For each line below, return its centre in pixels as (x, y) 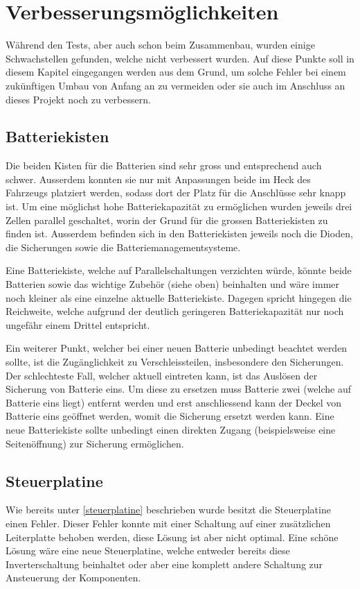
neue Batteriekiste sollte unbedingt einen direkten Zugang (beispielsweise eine (171, 429)
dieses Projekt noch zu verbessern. (78, 99)
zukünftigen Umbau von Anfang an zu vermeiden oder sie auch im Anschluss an (175, 85)
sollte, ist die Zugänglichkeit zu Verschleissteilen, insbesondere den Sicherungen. (175, 362)
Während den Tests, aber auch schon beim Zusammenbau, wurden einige (160, 45)
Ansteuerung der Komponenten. (73, 578)
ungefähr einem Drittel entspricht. (78, 324)
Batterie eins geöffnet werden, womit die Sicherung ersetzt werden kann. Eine (170, 416)
